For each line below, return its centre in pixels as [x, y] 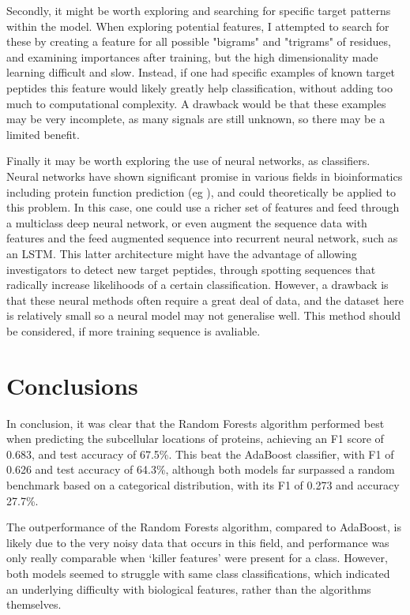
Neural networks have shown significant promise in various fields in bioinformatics [205, 176]
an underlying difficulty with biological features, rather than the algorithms [189, 589]
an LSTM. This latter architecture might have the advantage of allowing [182, 253]
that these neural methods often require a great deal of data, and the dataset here [205, 300]
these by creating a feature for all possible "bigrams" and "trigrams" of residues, [199, 41]
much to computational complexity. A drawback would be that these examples [196, 103]
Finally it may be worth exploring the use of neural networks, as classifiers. [188, 161]
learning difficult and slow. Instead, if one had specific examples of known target [201, 72]
